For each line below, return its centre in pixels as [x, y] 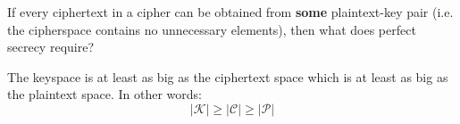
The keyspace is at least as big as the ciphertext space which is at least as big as [228, 76]
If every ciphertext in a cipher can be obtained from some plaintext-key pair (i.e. [230, 12]
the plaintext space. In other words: [105, 94]
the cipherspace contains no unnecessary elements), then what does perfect [212, 29]
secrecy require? [51, 47]
